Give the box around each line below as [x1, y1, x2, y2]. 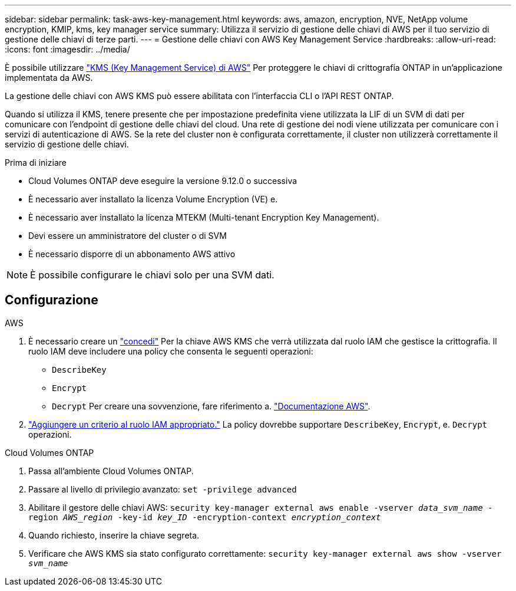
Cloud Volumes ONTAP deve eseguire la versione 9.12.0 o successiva [28, 176, 297, 186]
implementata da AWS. [5, 73, 93, 83]
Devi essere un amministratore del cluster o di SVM [28, 231, 227, 241]
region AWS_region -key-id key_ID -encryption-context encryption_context [28, 512, 381, 522]
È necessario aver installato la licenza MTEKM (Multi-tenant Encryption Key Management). [28, 212, 379, 222]
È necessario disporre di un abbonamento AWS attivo [28, 249, 236, 259]
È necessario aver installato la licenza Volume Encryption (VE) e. [28, 194, 278, 204]
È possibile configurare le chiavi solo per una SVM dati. [30, 269, 274, 281]
